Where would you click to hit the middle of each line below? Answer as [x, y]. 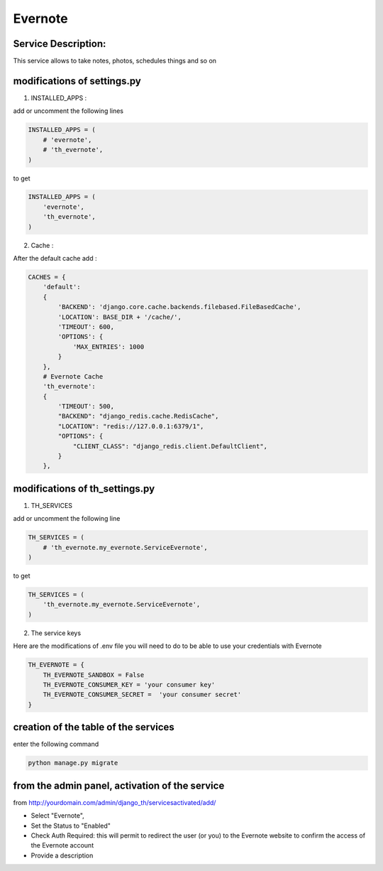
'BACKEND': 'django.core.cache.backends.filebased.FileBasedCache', [179, 307]
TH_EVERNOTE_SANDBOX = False [94, 675]
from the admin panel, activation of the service [119, 785]
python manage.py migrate [73, 763]
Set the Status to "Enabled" [71, 826]
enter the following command [56, 744]
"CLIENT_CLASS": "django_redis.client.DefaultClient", [170, 446]
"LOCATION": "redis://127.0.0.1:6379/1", [131, 426]
